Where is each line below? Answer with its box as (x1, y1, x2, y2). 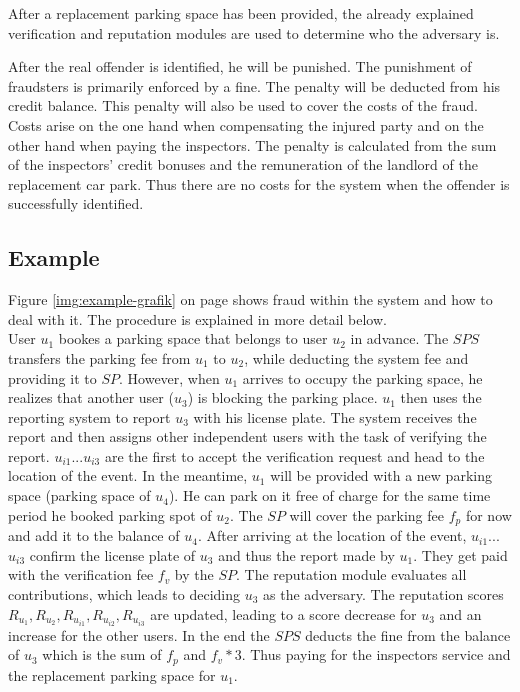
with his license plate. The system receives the (193, 406, 477, 427)
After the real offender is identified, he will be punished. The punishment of (8, 56, 472, 77)
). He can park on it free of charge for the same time (168, 485, 491, 506)
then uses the (400, 387, 482, 408)
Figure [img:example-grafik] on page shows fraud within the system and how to (8, 289, 493, 310)
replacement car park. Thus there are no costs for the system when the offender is (8, 173, 510, 194)
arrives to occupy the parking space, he (242, 367, 483, 388)
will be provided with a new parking (270, 465, 492, 486)
